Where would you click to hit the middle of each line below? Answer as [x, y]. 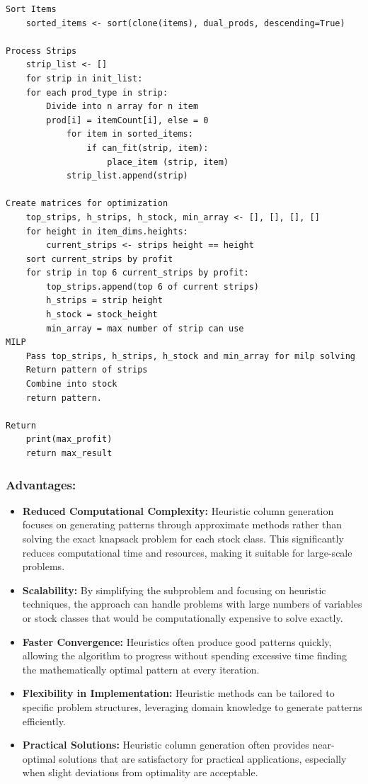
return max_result [69, 453]
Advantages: [41, 484]
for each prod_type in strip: [97, 92]
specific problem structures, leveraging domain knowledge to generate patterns [192, 706]
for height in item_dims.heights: [107, 231]
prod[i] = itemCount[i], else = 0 [127, 120]
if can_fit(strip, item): [148, 148]
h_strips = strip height [104, 301]
